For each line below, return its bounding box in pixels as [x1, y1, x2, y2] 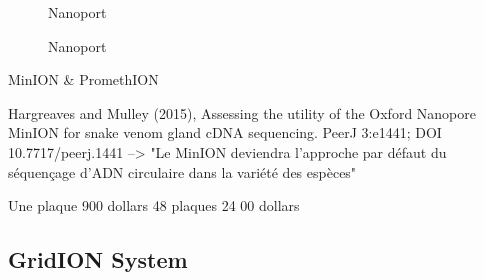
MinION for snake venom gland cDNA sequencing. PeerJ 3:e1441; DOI [8, 122, 442, 143]
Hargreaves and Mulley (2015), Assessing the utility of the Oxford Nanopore [8, 102, 477, 123]
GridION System [8, 244, 188, 275]
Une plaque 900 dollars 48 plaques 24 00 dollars [8, 195, 300, 216]
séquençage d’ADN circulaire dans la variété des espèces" [8, 161, 357, 182]
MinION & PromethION [8, 69, 159, 90]
